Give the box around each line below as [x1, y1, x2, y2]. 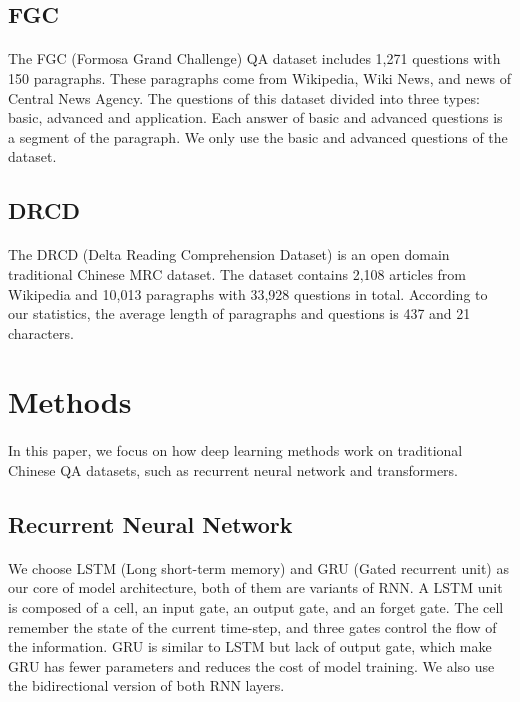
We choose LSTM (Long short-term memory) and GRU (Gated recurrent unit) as [8, 557, 509, 578]
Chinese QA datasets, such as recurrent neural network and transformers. [8, 459, 459, 480]
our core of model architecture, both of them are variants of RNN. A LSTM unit [8, 577, 503, 598]
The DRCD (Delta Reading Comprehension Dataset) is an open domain [8, 244, 450, 265]
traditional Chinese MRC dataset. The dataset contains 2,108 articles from [8, 263, 467, 284]
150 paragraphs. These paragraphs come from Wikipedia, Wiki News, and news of [8, 67, 512, 88]
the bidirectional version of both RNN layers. [8, 675, 285, 696]
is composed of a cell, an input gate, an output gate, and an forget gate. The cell [8, 597, 504, 617]
